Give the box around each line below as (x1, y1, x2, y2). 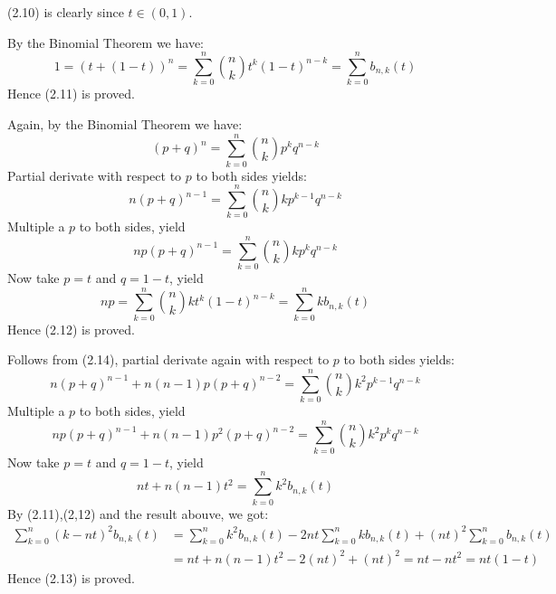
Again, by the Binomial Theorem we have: (7, 114, 243, 133)
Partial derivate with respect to (7, 165, 182, 184)
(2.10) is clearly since (7, 3, 124, 21)
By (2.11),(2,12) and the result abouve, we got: (7, 504, 269, 523)
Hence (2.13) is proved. (7, 568, 135, 587)
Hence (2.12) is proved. (7, 319, 135, 338)
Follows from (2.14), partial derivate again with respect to (7, 350, 330, 369)
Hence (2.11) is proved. (7, 84, 135, 103)
